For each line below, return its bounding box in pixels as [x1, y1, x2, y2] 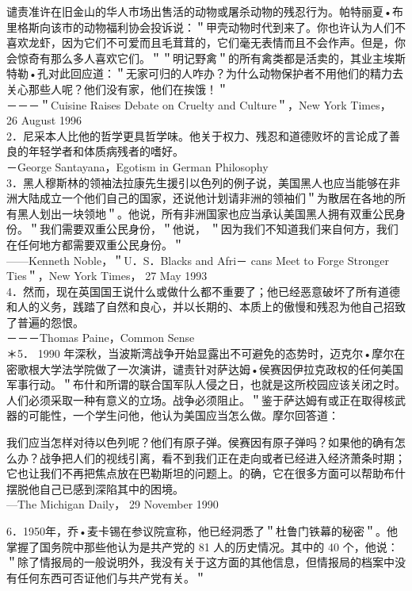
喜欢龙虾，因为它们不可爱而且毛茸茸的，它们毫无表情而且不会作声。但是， [6, 34, 395, 51]
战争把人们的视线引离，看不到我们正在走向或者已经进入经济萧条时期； [39, 449, 406, 466]
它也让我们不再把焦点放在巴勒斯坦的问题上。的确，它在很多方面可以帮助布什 [6, 465, 406, 482]
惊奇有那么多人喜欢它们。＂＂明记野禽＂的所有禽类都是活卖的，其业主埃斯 [17, 49, 406, 66]
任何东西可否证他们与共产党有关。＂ [17, 569, 206, 585]
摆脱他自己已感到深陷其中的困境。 [6, 480, 184, 497]
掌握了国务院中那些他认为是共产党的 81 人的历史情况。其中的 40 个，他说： [6, 538, 399, 555]
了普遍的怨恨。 [6, 313, 84, 330]
